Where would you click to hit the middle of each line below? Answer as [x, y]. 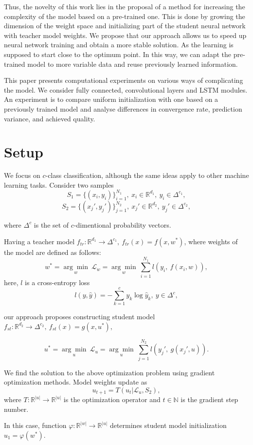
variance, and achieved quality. [50, 118]
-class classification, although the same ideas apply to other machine [147, 175]
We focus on [22, 175]
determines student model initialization [168, 425]
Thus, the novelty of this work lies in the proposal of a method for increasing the [125, 6]
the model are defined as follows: [53, 252]
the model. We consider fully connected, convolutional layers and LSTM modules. [126, 89]
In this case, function [35, 425]
